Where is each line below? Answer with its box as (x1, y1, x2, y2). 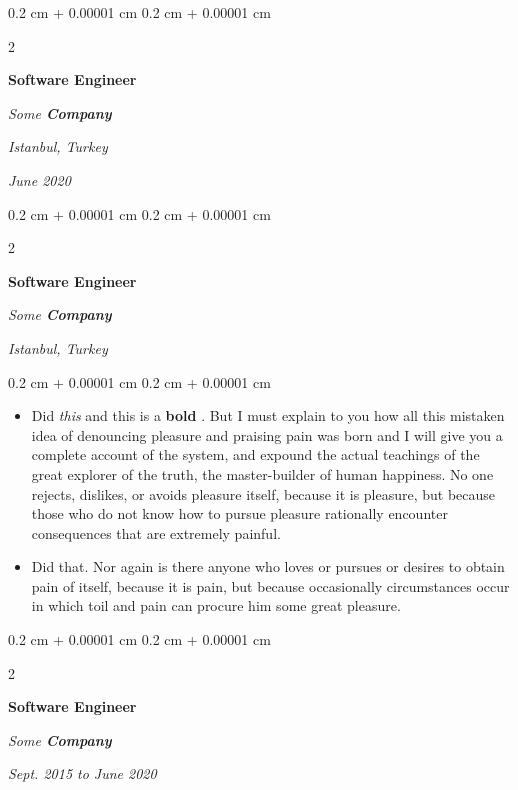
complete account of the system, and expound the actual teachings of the (31, 444, 480, 465)
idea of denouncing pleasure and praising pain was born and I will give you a (31, 424, 503, 445)
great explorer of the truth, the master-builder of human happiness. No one (31, 463, 494, 484)
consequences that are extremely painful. (31, 522, 281, 543)
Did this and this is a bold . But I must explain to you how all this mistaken (31, 405, 505, 426)
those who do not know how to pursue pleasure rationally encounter (31, 503, 448, 524)
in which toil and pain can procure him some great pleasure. (31, 595, 401, 616)
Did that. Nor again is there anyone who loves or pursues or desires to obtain (31, 556, 505, 577)
